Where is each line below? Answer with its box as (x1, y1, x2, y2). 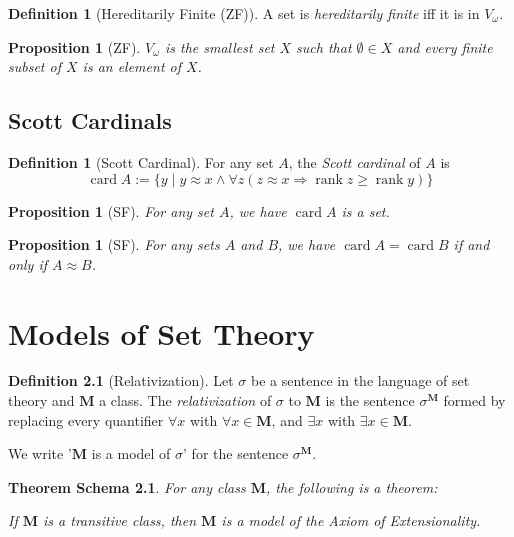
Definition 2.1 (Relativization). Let (8, 370, 234, 391)
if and (453, 234, 490, 255)
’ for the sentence (183, 443, 289, 464)
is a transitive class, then (43, 510, 197, 531)
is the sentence (325, 390, 415, 411)
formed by (443, 390, 506, 411)
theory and (8, 390, 75, 411)
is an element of (82, 56, 181, 77)
